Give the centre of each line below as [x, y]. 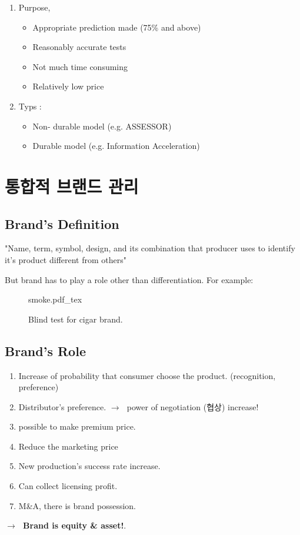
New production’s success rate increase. [89, 466]
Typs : [30, 106]
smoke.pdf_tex [55, 299]
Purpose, [34, 7]
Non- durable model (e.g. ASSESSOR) [102, 126]
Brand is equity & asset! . [75, 525]
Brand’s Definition [62, 223]
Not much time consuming [80, 66]
